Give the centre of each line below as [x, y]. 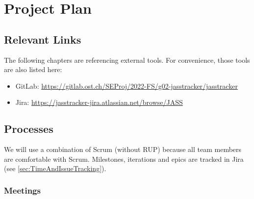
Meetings [22, 190]
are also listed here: [33, 69]
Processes [29, 129]
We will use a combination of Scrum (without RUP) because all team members [123, 149]
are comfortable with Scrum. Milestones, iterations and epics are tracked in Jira [124, 159]
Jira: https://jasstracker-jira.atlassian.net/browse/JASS [99, 102]
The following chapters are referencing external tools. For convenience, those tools [127, 60]
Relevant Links [43, 39]
